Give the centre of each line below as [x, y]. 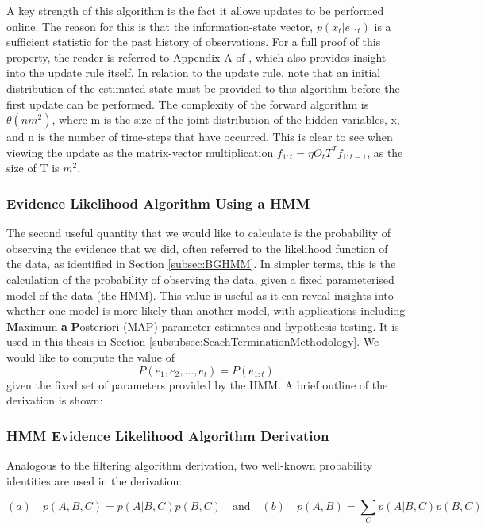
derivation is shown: [55, 400]
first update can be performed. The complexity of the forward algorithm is [188, 103]
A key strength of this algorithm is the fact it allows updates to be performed [195, 10]
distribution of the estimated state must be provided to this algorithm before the [203, 88]
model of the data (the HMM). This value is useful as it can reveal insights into [200, 295]
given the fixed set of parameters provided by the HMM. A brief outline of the [197, 384]
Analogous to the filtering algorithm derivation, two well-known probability [190, 464]
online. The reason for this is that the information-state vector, [160, 26]
